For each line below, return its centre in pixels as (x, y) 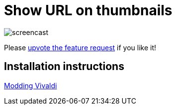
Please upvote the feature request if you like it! (80, 47)
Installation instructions (64, 67)
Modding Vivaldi (31, 85)
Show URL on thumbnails (88, 10)
